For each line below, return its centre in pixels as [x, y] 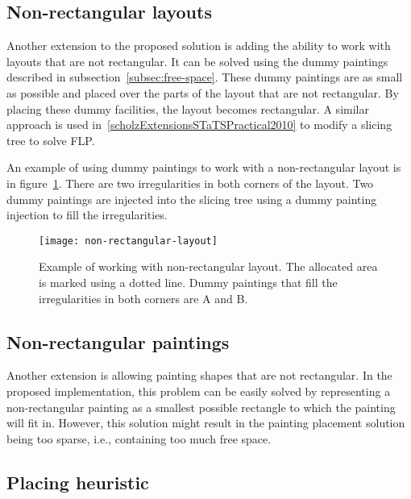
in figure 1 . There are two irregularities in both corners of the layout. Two [190, 183]
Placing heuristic [78, 482]
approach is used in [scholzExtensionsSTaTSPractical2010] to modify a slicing [199, 125]
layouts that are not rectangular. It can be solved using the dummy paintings [197, 61]
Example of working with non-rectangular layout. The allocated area [208, 266]
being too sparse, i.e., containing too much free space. [139, 438]
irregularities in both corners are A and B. [143, 298]
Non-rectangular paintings [118, 341]
